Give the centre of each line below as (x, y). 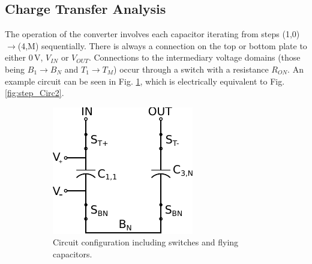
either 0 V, (24, 57)
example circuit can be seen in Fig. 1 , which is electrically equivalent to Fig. (145, 81)
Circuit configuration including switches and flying (146, 242)
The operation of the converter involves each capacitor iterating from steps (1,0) (152, 34)
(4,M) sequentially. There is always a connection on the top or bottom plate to (162, 45)
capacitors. (73, 253)
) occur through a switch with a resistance (191, 69)
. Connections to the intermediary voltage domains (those (194, 57)
